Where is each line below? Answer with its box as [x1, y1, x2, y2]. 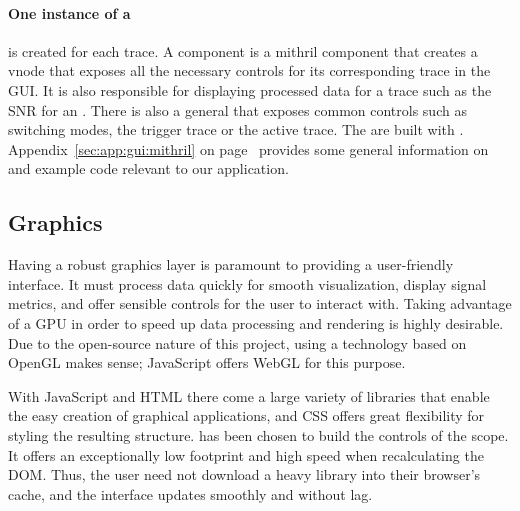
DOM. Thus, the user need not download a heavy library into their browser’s [8, 464, 481, 485]
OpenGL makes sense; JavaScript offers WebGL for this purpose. [8, 352, 406, 373]
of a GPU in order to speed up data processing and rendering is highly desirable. [8, 312, 504, 333]
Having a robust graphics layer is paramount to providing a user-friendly [8, 254, 454, 275]
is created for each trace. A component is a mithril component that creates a [8, 40, 478, 61]
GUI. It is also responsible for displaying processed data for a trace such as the [8, 79, 492, 100]
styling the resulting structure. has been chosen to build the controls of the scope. [8, 424, 509, 445]
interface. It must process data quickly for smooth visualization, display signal [8, 273, 487, 294]
